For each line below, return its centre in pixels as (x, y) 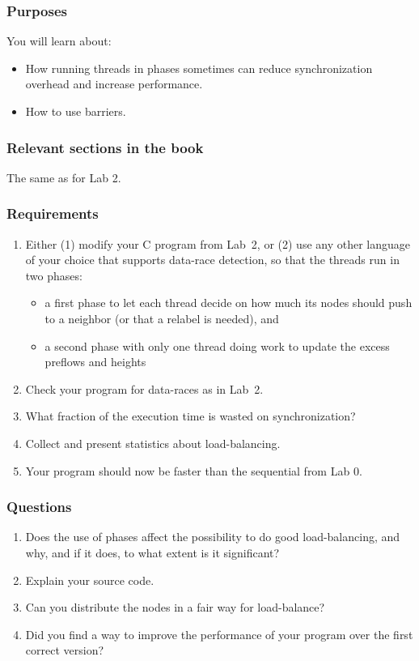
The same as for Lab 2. (64, 177)
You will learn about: (59, 41)
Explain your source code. (90, 580)
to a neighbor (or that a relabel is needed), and (162, 318)
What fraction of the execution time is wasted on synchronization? (190, 416)
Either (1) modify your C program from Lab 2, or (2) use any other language (218, 243)
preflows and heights (95, 362)
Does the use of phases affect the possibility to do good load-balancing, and (213, 537)
